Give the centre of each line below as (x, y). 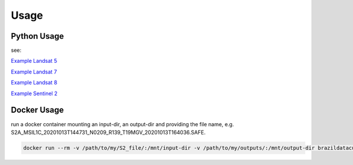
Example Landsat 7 (34, 72)
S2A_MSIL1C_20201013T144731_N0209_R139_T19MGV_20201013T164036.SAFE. (108, 132)
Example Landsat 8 (34, 83)
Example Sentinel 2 (34, 93)
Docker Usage (37, 110)
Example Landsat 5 (34, 61)
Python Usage (37, 36)
